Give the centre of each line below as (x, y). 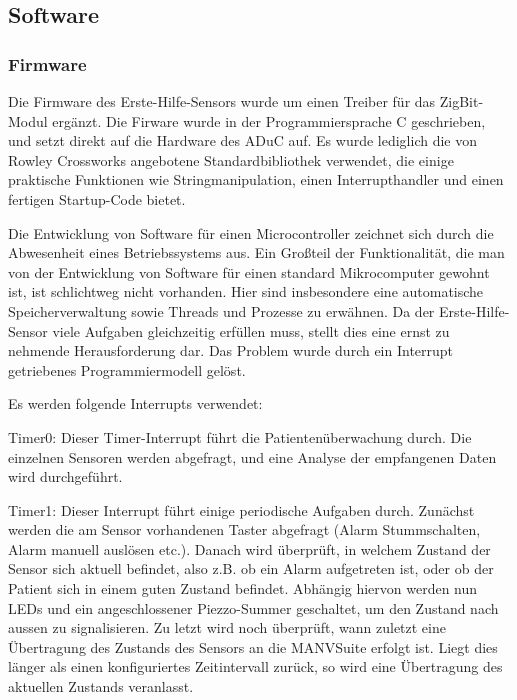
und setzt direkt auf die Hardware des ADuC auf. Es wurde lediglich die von (243, 140)
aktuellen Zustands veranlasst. (101, 686)
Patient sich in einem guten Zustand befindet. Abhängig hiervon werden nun (243, 588)
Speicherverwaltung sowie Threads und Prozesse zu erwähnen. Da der (221, 310)
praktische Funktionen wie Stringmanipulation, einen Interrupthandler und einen (256, 179)
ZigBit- (461, 101)
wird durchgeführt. (65, 476)
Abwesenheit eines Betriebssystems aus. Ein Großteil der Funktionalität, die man (256, 252)
